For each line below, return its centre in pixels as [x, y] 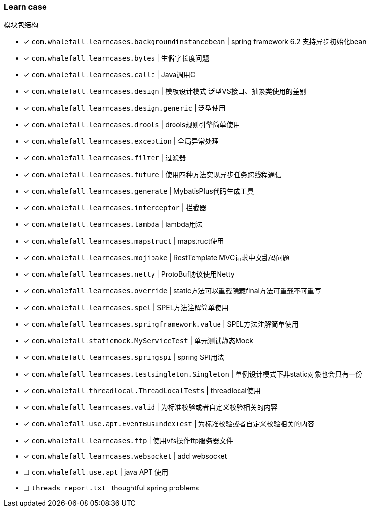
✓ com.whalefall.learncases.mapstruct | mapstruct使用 [124, 241]
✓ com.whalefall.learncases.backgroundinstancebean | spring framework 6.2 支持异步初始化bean [195, 42]
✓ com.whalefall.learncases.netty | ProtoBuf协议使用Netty [129, 274]
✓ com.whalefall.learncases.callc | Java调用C [109, 75]
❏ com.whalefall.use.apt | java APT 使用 [96, 472]
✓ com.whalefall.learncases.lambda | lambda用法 [113, 224]
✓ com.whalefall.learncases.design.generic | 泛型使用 [125, 108]
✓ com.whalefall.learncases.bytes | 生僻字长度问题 [116, 58]
